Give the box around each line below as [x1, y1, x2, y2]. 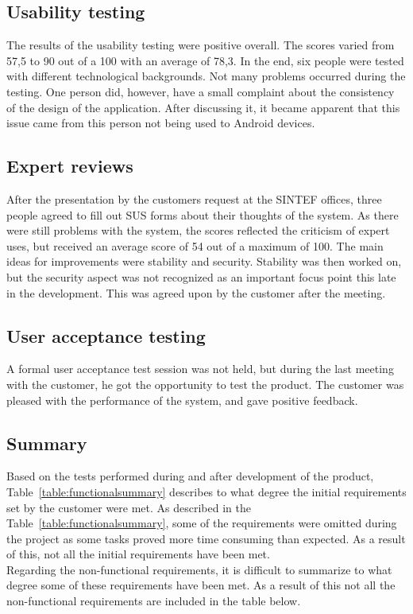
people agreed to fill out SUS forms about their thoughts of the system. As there [6, 206, 399, 223]
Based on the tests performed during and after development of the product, [6, 468, 374, 484]
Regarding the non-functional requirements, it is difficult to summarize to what [6, 561, 392, 577]
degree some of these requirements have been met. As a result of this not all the [6, 577, 396, 593]
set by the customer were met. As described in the [6, 499, 251, 515]
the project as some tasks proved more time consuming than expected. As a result [6, 530, 406, 546]
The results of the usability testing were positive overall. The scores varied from [6, 37, 395, 53]
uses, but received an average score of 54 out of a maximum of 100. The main [6, 237, 384, 254]
